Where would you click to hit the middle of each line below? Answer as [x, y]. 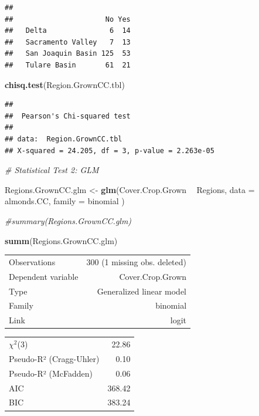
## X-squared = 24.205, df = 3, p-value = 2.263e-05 [110, 150]
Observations [32, 261]
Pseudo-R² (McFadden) [51, 373]
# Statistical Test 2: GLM [52, 170]
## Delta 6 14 [68, 31]
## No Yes [68, 19]
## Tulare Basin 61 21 [68, 65]
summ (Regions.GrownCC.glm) [61, 240]
